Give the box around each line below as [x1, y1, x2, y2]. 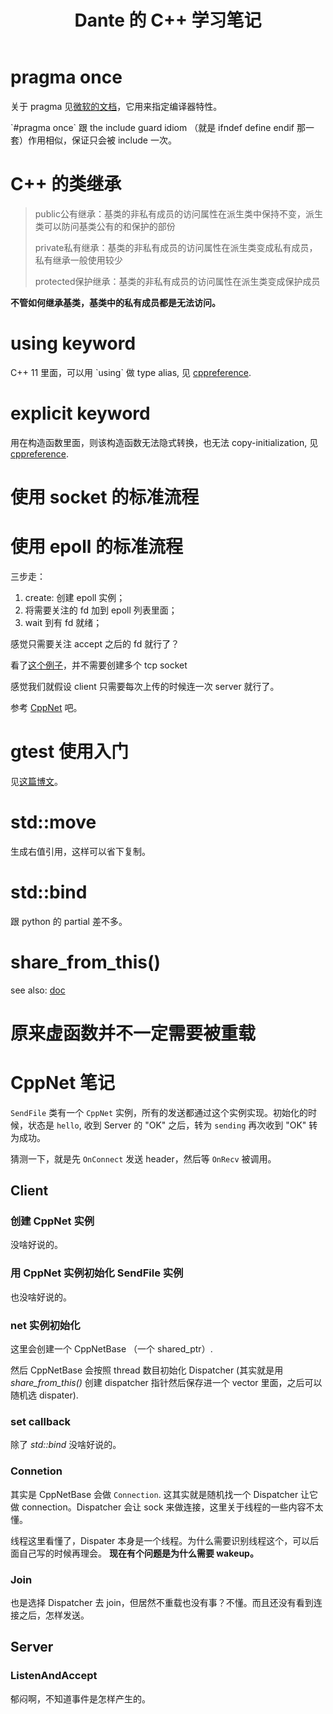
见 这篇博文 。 [10, 775, 63, 787]
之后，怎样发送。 [18, 1609, 90, 1621]
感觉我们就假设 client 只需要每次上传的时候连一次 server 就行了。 [10, 680, 280, 692]
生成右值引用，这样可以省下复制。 [10, 845, 151, 857]
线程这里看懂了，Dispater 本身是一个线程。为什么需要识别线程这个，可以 [10, 1534, 311, 1546]
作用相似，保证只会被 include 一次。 [27, 134, 177, 146]
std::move [10, 811, 97, 833]
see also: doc [10, 984, 66, 996]
